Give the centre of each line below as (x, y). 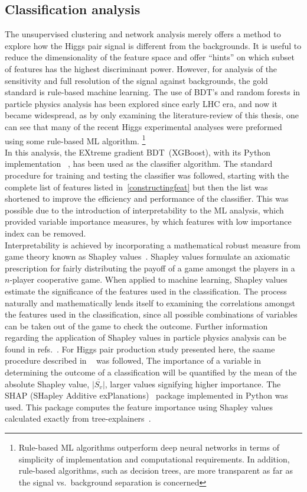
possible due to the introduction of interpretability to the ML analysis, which (144, 210)
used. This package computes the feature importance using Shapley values (139, 407)
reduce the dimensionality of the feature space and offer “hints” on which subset (150, 57)
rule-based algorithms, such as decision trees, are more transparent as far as (156, 470)
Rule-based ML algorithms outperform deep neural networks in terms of (149, 447)
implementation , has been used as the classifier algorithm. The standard (139, 164)
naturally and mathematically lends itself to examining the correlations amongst (150, 302)
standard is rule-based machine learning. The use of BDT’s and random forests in (153, 92)
